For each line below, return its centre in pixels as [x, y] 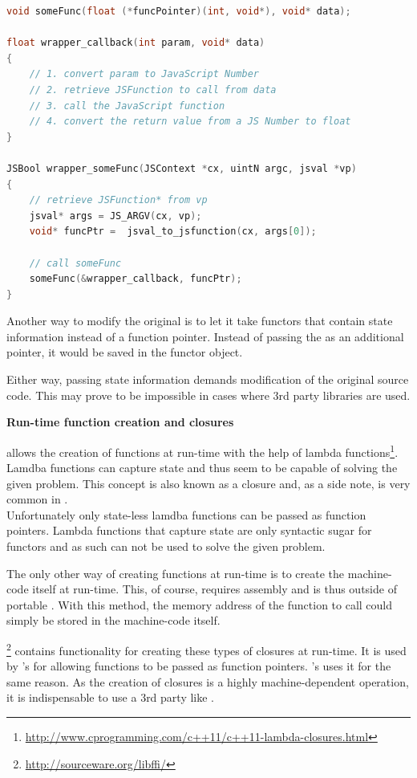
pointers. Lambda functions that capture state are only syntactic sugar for [189, 530]
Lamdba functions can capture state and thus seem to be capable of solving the [202, 468]
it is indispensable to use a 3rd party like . [110, 697]
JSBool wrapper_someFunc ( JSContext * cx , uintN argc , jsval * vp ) [182, 168]
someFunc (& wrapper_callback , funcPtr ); [136, 279]
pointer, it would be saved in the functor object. [125, 352]
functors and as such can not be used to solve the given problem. [166, 546]
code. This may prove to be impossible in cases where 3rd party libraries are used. [208, 395]
